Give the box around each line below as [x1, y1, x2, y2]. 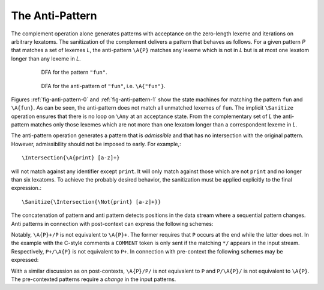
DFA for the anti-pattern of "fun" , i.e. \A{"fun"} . [41, 82, 166, 89]
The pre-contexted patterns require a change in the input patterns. [11, 276, 176, 283]
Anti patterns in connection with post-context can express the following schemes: [11, 220, 214, 227]
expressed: [11, 256, 39, 264]
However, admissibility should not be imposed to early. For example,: [11, 140, 181, 147]
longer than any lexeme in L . [11, 55, 81, 62]
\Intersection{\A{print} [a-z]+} [22, 155, 120, 161]
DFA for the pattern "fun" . [41, 69, 107, 76]
